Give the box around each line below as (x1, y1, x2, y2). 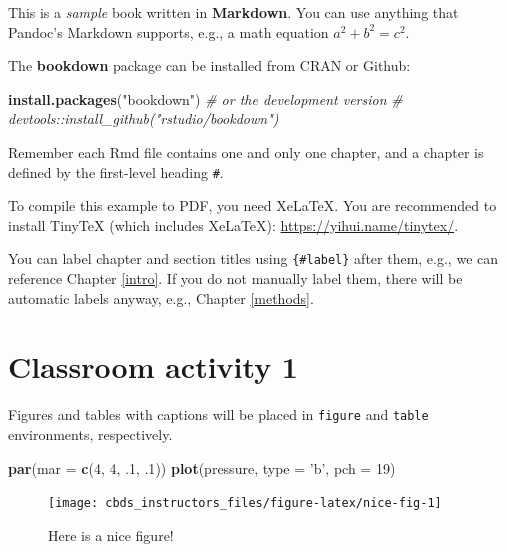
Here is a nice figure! (48, 524, 174, 545)
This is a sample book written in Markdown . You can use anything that (8, 2, 459, 22)
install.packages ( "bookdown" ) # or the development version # (8, 88, 403, 109)
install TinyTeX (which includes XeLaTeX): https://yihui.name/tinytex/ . (8, 214, 459, 235)
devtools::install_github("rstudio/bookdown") (8, 108, 279, 129)
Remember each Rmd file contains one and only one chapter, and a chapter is (8, 141, 484, 162)
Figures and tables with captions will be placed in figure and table (8, 404, 429, 425)
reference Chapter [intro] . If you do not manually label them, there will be (8, 268, 463, 289)
